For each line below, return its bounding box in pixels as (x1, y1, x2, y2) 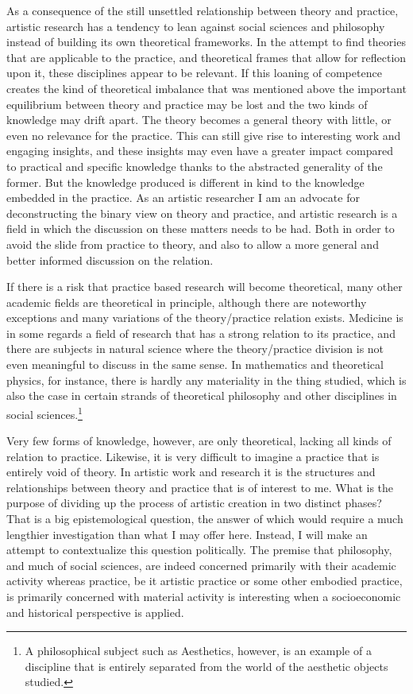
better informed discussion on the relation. (6, 251, 214, 268)
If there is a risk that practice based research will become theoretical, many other (6, 278, 403, 295)
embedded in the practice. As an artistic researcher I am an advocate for (6, 189, 360, 206)
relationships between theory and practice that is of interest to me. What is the (6, 479, 394, 495)
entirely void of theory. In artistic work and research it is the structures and (6, 463, 376, 480)
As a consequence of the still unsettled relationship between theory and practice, (6, 2, 399, 18)
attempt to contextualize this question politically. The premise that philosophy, (6, 541, 392, 558)
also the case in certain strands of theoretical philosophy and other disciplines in (6, 387, 397, 404)
